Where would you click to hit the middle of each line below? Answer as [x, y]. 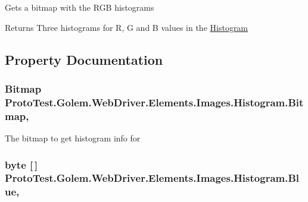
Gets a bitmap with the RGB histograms [80, 7]
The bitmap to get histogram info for [73, 138]
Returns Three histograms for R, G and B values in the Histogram [127, 27]
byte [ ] [21, 164]
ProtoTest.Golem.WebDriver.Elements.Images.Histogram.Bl [152, 178]
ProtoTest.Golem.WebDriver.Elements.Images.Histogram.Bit [154, 102]
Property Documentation [84, 59]
